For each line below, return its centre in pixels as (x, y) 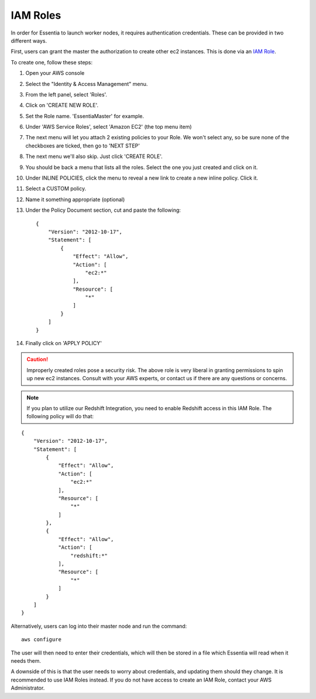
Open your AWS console (55, 73)
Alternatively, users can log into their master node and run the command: (99, 626)
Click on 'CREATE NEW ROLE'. (62, 105)
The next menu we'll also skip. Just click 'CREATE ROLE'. (94, 156)
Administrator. (28, 688)
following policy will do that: (60, 416)
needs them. (26, 660)
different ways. (29, 40)
